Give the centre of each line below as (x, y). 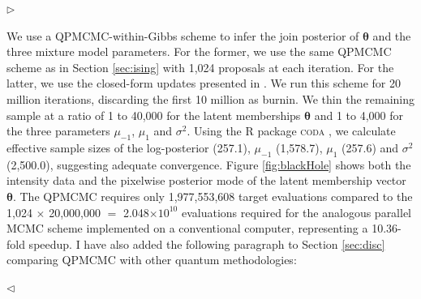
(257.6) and (370, 147)
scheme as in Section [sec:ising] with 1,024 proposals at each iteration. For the (200, 67)
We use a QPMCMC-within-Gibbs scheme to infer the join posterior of (183, 35)
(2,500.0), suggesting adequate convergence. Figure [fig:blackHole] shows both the (209, 164)
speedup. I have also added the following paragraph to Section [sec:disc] (207, 243)
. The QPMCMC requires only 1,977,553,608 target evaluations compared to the (213, 196)
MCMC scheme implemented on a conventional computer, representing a (187, 228)
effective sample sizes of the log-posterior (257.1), (129, 147)
